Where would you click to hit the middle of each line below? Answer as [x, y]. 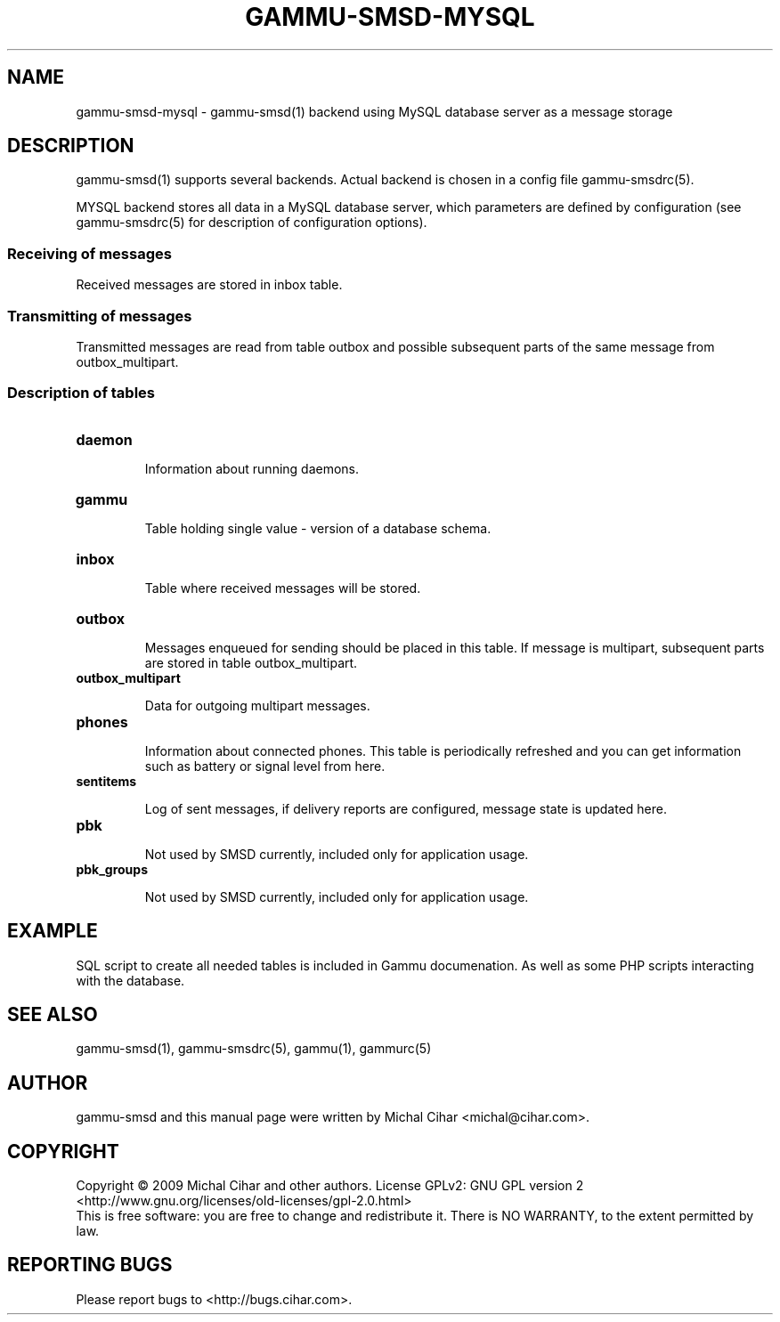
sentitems [106, 781]
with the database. [130, 980]
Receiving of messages [89, 253]
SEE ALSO [53, 1014]
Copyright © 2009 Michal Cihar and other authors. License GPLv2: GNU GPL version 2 [330, 1186]
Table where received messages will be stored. [283, 588]
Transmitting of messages [100, 316]
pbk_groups [112, 869]
